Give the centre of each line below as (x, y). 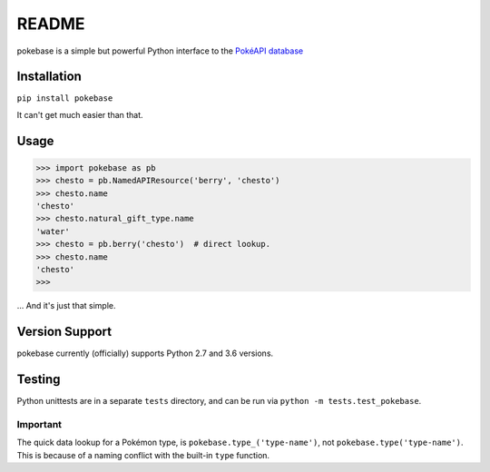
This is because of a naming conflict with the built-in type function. (143, 455)
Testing (39, 380)
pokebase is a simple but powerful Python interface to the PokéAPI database (160, 51)
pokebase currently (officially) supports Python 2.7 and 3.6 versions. (145, 353)
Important (39, 424)
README (51, 24)
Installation (49, 77)
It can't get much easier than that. (80, 114)
